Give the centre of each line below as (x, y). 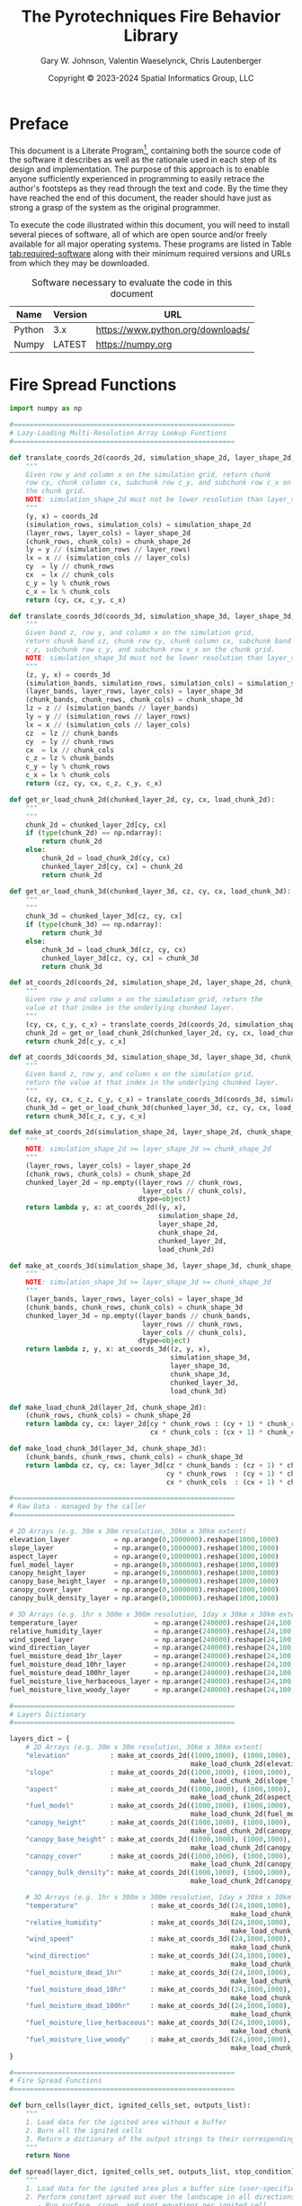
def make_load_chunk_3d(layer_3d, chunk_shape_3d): (108, 1449)
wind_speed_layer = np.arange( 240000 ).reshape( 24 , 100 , (152, 1639)
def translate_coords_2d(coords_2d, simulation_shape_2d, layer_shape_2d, (152, 457)
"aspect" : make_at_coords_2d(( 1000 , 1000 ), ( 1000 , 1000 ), (159, 1789)
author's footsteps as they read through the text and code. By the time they (149, 188)
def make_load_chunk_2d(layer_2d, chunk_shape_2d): (108, 1407)
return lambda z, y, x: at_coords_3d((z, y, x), (118, 1350)
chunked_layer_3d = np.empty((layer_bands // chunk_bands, (138, 1315)
